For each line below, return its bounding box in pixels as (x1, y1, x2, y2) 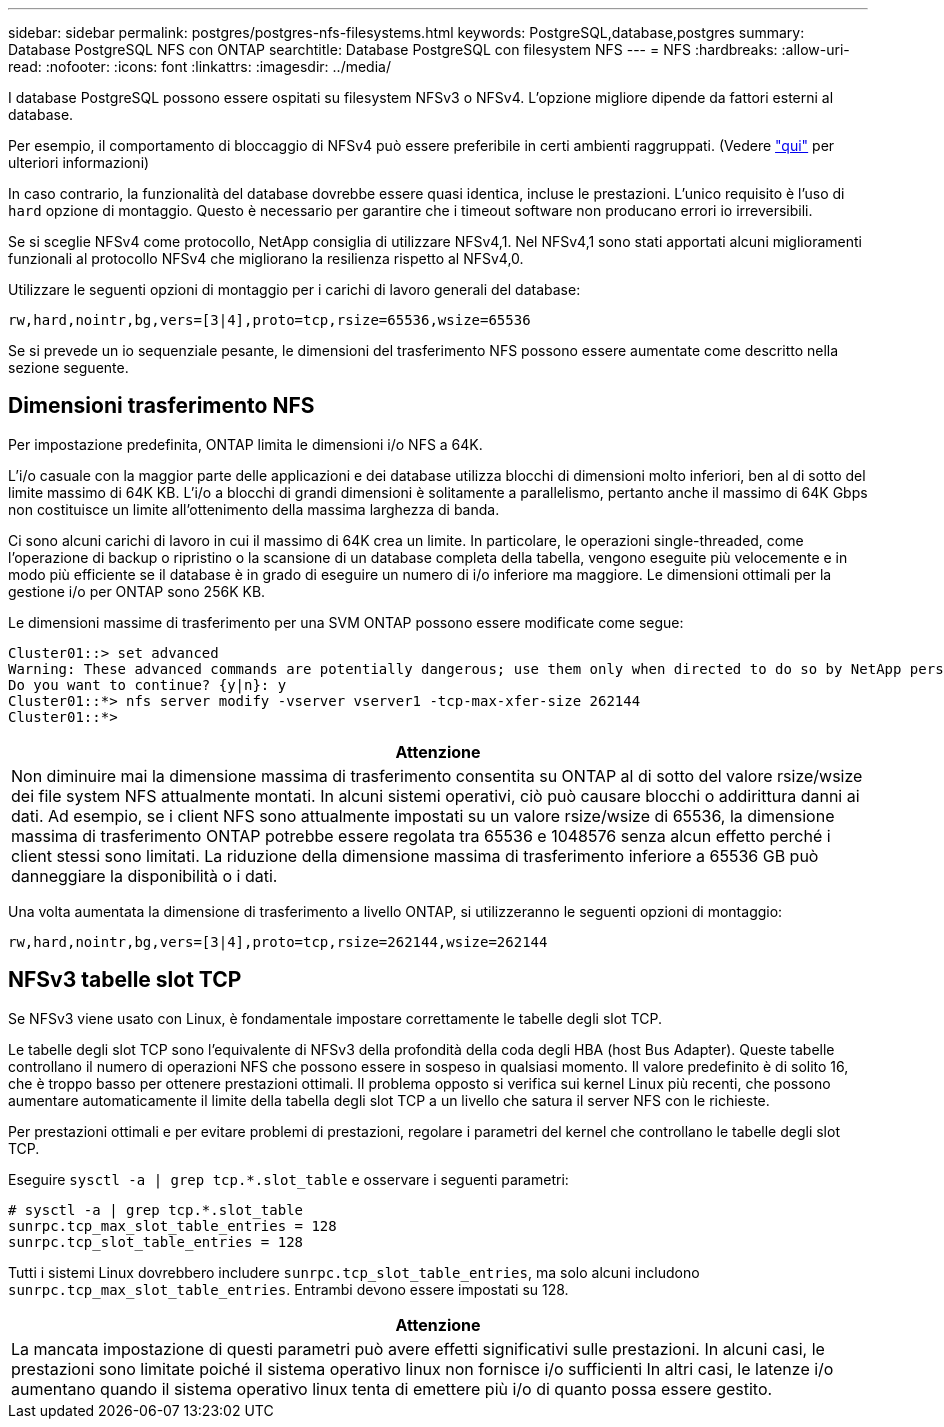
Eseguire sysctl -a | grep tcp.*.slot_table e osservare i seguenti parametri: (8, 1170, 569, 1188)
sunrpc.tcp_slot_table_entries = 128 (8, 1233, 304, 1250)
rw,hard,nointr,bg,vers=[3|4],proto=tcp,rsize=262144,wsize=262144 (8, 933, 548, 950)
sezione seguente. (8, 359, 129, 376)
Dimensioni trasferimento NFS (8, 393, 315, 419)
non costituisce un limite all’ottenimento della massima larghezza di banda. (8, 500, 500, 518)
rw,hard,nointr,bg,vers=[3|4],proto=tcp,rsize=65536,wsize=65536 (8, 312, 531, 328)
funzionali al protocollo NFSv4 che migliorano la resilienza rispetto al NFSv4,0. (8, 250, 524, 267)
